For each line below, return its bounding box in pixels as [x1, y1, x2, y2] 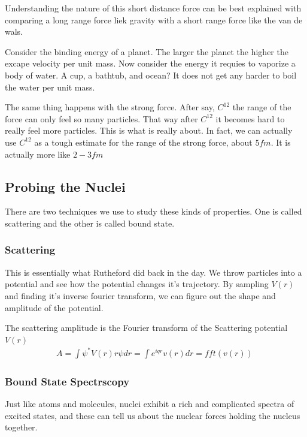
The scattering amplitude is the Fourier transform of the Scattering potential [5, 321, 288, 334]
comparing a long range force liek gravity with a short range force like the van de [5, 13, 303, 26]
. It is [270, 135, 291, 148]
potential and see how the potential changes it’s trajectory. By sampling [5, 278, 269, 290]
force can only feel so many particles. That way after [5, 112, 198, 125]
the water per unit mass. [5, 80, 95, 93]
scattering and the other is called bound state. [5, 216, 175, 229]
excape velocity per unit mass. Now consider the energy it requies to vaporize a [5, 57, 296, 70]
